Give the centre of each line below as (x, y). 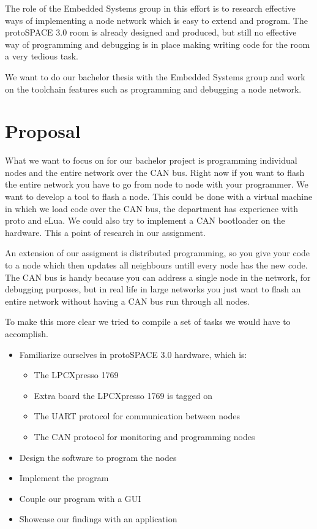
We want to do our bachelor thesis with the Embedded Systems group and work (155, 76)
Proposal (43, 131)
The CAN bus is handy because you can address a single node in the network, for (158, 277)
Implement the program (64, 478)
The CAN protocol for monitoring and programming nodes (144, 436)
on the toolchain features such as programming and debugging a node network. (153, 89)
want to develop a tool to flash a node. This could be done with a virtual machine (159, 196)
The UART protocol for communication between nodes (137, 416)
